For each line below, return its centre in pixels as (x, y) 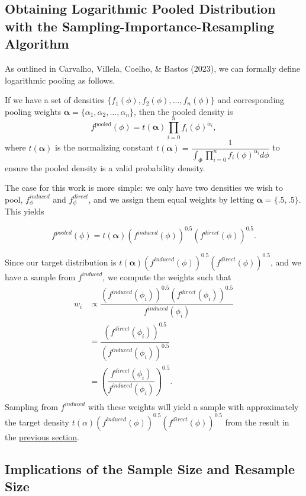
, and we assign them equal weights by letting (171, 199)
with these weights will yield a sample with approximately (193, 406)
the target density (37, 422)
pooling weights (33, 111)
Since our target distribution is (61, 262)
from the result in (257, 422)
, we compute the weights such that (167, 276)
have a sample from (40, 276)
